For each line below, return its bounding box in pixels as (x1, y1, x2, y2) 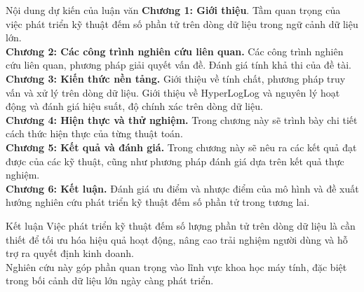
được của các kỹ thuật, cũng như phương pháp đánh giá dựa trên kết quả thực (6, 153, 344, 168)
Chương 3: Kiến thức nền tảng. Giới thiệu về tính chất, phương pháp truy (6, 71, 346, 85)
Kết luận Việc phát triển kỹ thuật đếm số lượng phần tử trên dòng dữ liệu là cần (6, 218, 356, 232)
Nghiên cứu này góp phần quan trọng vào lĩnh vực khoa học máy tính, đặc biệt (6, 259, 347, 274)
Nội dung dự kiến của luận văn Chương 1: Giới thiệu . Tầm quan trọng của (6, 3, 341, 17)
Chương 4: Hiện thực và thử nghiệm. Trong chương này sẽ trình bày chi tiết (6, 112, 358, 127)
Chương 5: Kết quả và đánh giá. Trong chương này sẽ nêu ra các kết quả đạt (6, 139, 357, 154)
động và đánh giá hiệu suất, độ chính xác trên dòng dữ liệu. (6, 99, 263, 113)
